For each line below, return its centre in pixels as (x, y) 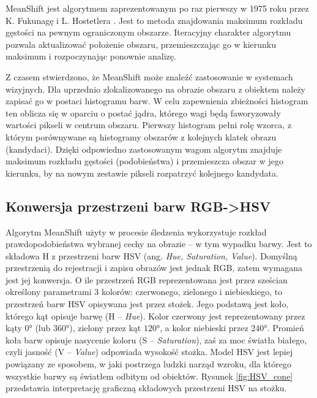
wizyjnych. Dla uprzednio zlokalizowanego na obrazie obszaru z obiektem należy (155, 89)
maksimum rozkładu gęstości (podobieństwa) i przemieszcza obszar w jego (144, 161)
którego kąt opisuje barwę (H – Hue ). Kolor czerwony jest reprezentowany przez (155, 316)
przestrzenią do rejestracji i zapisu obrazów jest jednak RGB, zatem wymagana (154, 268)
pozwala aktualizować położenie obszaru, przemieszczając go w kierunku (141, 44)
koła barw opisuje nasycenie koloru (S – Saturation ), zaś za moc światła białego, (156, 339)
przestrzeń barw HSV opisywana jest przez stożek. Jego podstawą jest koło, (147, 304)
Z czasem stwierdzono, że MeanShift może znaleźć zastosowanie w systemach (149, 76)
